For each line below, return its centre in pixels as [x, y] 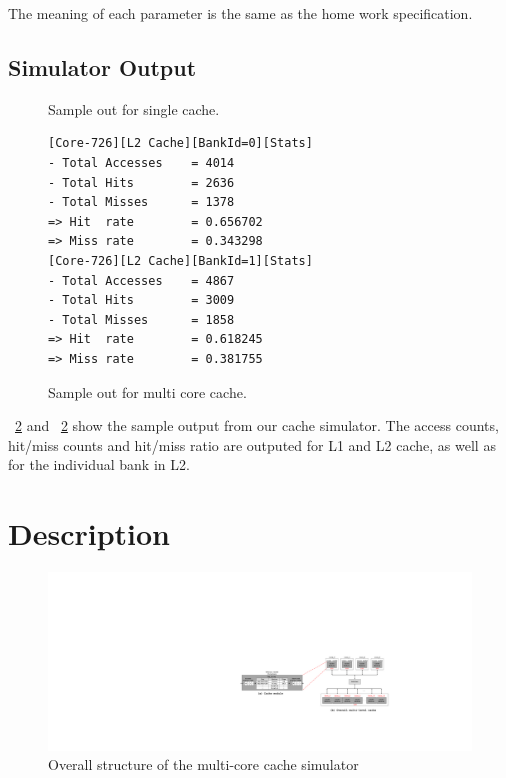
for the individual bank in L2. [99, 464]
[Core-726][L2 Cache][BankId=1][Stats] [180, 260]
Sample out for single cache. [134, 108]
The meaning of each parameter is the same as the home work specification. [240, 13]
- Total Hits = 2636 [141, 182]
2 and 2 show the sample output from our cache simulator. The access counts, [257, 425]
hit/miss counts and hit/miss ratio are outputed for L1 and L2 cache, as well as [252, 444]
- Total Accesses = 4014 [141, 162]
